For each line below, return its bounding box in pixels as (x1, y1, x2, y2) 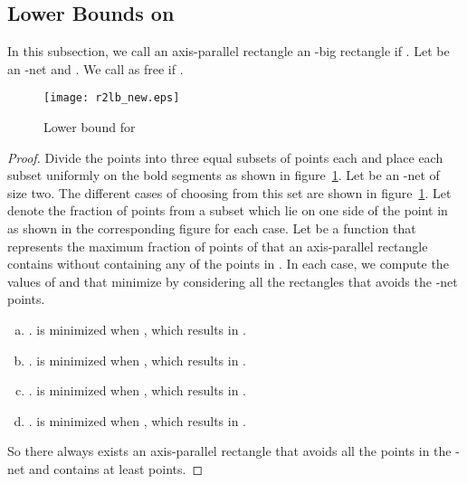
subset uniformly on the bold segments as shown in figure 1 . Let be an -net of (7, 166, 440, 185)
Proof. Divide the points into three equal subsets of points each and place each (7, 147, 443, 166)
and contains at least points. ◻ (29, 459, 204, 478)
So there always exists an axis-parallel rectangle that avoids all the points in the (7, 441, 452, 460)
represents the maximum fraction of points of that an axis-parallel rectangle (7, 236, 428, 255)
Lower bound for (43, 118, 136, 137)
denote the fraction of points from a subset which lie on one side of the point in (7, 201, 448, 220)
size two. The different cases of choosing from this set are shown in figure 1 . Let (7, 183, 452, 202)
